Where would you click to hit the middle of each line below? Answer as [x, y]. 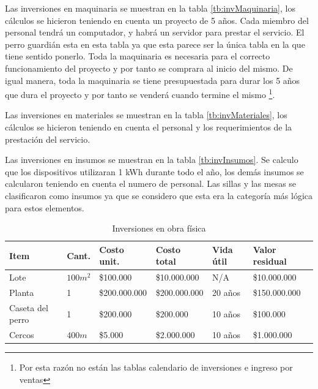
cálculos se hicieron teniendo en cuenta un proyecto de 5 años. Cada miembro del [157, 20]
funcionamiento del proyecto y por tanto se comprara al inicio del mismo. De [149, 68]
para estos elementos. [45, 207]
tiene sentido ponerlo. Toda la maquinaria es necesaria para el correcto [138, 56]
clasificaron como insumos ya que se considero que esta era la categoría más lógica [159, 195]
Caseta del [29, 307]
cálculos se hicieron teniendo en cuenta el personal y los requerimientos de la [149, 127]
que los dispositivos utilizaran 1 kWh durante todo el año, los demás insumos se [154, 171]
